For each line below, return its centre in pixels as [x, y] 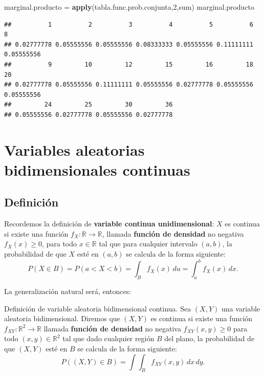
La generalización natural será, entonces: [68, 291]
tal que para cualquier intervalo [148, 244]
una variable [241, 308]
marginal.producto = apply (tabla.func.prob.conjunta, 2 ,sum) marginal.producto [129, 7]
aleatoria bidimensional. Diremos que [62, 318]
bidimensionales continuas [97, 169]
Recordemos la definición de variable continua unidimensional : [109, 224]
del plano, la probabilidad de [210, 338]
